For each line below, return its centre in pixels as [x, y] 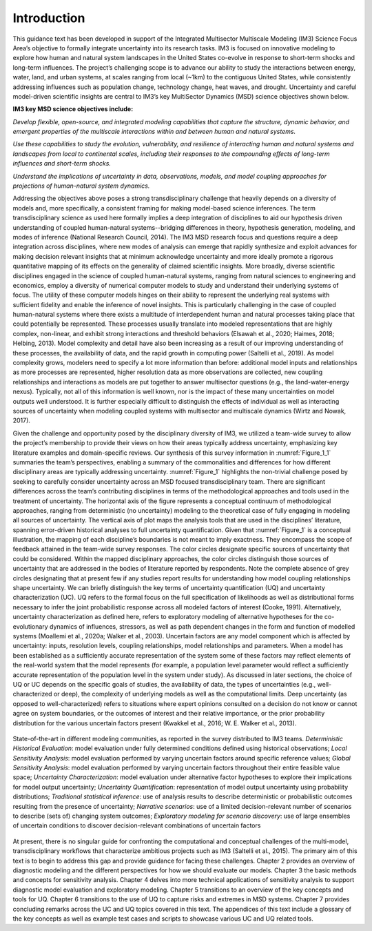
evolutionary [30, 626]
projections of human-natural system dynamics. [81, 186]
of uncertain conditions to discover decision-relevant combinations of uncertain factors [137, 825]
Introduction [49, 18]
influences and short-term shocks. [62, 164]
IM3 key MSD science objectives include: [73, 109]
